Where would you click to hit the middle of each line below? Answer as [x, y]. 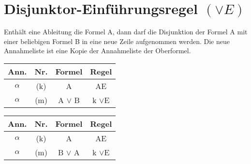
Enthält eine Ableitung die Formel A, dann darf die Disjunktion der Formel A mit [126, 32]
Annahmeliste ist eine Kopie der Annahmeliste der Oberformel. [97, 51]
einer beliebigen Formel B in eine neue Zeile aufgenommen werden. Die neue [117, 41]
